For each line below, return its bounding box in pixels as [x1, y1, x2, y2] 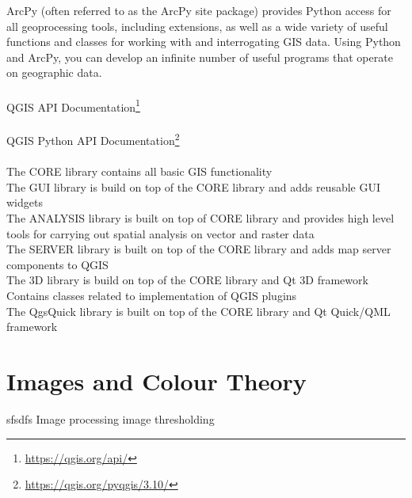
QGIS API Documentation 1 [6, 96, 140, 115]
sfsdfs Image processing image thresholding [6, 410, 215, 427]
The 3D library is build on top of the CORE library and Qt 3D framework [6, 272, 368, 288]
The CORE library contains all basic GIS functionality [6, 163, 273, 180]
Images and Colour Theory [6, 364, 307, 397]
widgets [6, 194, 43, 211]
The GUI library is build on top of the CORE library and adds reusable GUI [6, 178, 381, 195]
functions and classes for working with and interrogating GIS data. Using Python [6, 33, 401, 50]
